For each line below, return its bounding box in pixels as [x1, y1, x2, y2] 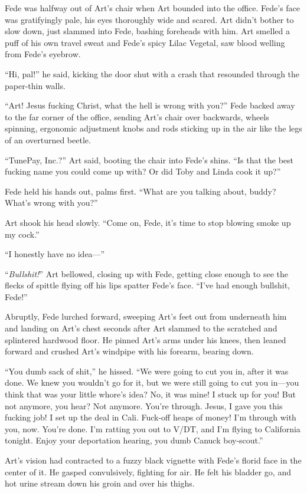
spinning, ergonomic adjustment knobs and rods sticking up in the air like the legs [5, 122, 302, 134]
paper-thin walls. [5, 79, 66, 91]
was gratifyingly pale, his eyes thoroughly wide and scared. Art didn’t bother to [5, 13, 294, 25]
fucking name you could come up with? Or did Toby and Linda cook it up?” [5, 165, 281, 178]
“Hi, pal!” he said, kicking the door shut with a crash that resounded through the [5, 67, 300, 80]
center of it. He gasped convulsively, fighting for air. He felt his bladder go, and [5, 465, 291, 478]
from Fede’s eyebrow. [5, 48, 81, 60]
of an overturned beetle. [5, 133, 91, 146]
